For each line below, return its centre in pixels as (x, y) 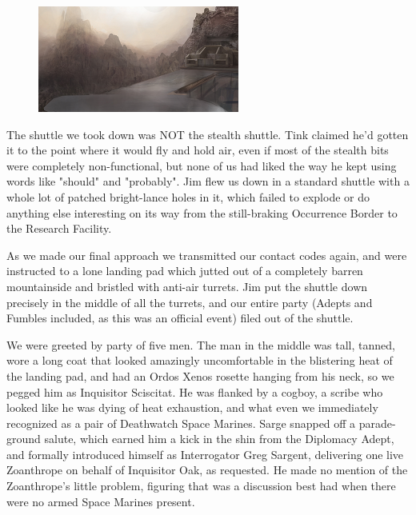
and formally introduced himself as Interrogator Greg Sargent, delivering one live (205, 454)
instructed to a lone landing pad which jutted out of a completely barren (185, 271)
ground (24, 439)
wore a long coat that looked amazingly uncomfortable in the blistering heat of (200, 360)
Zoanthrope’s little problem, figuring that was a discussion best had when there (201, 486)
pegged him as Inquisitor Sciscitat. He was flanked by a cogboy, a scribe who (195, 391)
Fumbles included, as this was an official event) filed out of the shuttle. (180, 318)
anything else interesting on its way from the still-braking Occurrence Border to (202, 212)
